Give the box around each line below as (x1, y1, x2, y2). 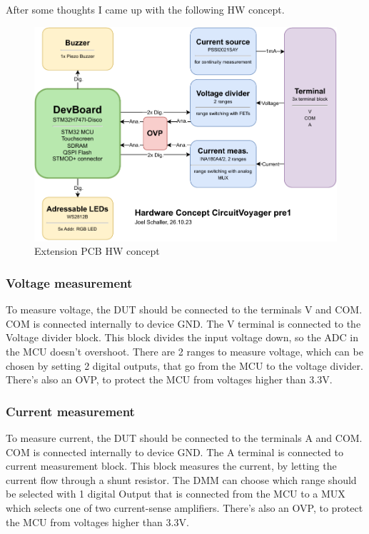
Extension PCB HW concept (34, 243, 160, 258)
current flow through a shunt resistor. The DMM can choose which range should (6, 472, 357, 487)
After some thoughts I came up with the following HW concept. (6, 2, 285, 16)
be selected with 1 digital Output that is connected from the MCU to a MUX (6, 486, 345, 501)
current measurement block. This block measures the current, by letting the (6, 458, 337, 473)
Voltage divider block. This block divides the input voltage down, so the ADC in (6, 330, 358, 345)
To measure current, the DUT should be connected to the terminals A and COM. (6, 430, 363, 445)
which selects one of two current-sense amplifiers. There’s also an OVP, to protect (6, 500, 363, 515)
